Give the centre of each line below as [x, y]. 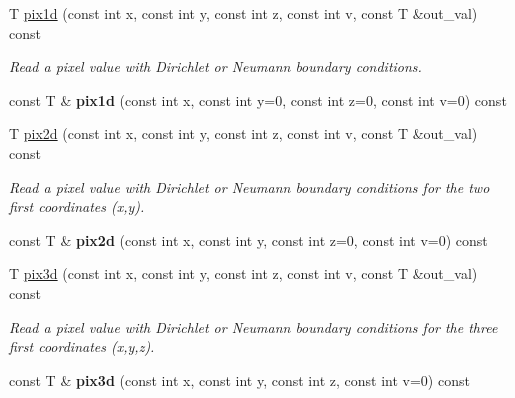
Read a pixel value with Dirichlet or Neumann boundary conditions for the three [253, 326]
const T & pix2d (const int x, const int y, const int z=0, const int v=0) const [248, 239]
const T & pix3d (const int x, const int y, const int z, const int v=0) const [239, 379]
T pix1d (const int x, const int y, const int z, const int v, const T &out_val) [243, 13]
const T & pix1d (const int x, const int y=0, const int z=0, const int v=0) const [258, 99]
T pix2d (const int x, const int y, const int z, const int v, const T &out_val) [243, 133]
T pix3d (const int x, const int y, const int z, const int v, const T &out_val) [243, 273]
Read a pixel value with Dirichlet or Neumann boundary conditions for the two [249, 186]
